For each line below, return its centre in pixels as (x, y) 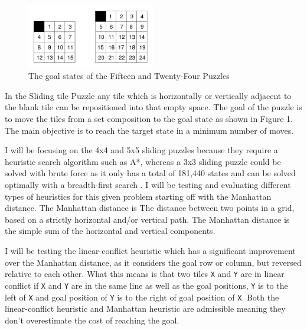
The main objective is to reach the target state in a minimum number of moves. (149, 130)
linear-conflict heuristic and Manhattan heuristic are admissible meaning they (145, 308)
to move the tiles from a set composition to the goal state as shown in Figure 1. (149, 119)
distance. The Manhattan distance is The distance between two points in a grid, (150, 208)
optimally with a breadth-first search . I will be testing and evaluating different (148, 185)
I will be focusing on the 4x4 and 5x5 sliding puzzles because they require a (141, 150)
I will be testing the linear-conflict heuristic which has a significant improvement (150, 250)
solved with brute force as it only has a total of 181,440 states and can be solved (150, 173)
